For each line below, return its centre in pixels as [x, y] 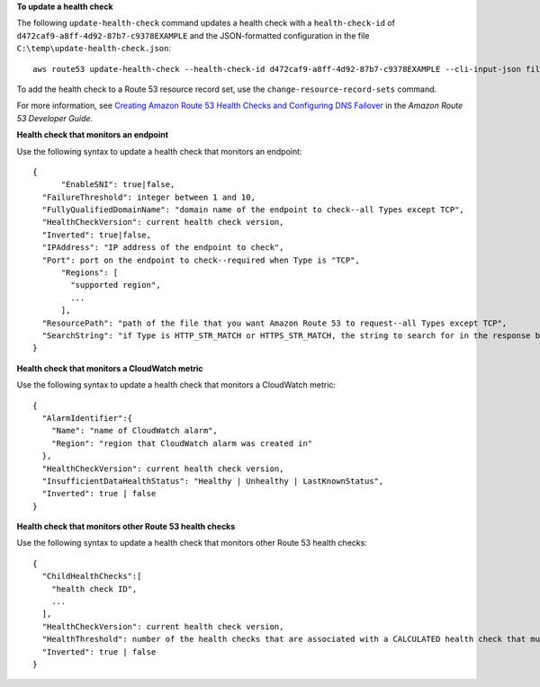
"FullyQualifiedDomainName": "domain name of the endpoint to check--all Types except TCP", [253, 210]
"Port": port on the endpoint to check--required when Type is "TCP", [201, 260]
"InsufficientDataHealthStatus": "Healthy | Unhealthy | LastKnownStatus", [213, 481]
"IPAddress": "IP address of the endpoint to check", [163, 248]
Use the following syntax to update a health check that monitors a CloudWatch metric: [176, 385]
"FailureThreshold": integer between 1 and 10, [149, 197]
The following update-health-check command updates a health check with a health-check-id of [206, 23]
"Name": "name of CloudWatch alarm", [134, 431]
